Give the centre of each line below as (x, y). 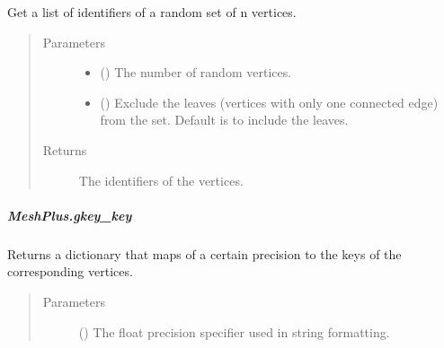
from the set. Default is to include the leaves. (224, 120)
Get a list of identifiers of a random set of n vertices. (152, 12)
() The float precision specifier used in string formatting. (234, 331)
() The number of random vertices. (196, 72)
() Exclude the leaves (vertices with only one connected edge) (269, 102)
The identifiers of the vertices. (161, 180)
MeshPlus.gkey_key (70, 215)
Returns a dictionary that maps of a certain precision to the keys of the (204, 253)
